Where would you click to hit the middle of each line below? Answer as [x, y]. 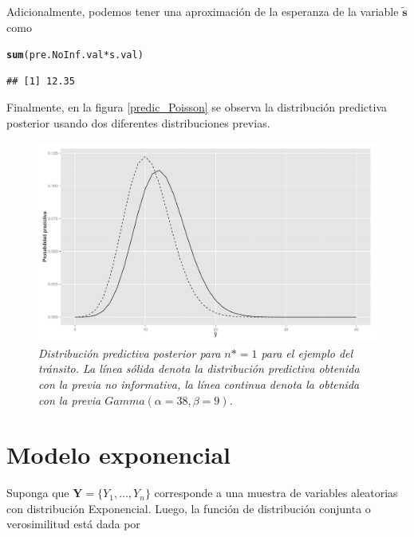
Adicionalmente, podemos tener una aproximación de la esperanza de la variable [203, 11]
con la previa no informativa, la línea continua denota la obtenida [199, 384]
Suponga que [38, 493]
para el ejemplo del [307, 353]
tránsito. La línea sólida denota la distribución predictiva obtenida [199, 368]
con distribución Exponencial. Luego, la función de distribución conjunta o [189, 508]
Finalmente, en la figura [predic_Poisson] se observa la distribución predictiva [197, 107]
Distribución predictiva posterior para [130, 353]
